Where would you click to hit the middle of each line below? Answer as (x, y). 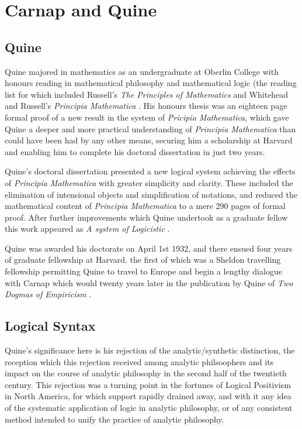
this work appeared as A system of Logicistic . (87, 229)
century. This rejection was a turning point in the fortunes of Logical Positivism (148, 384)
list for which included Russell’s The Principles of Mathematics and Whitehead (147, 94)
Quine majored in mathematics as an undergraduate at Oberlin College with (142, 71)
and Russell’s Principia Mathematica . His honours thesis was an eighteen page (146, 106)
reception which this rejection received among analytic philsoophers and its (139, 361)
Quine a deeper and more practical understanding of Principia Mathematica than (150, 128)
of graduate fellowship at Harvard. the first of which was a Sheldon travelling (143, 260)
